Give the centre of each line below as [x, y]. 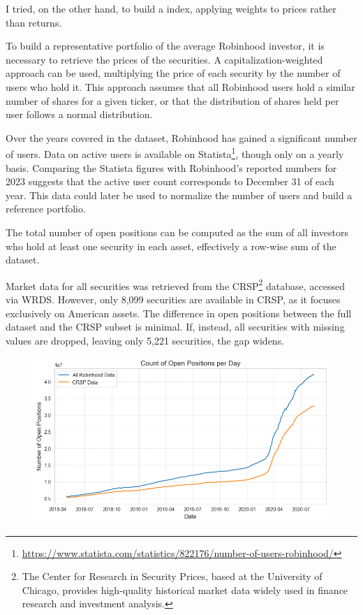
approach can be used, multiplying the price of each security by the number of [173, 73]
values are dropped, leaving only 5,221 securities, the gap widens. [145, 340]
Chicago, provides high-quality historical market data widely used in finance [185, 589]
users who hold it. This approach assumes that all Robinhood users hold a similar [180, 86]
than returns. [34, 22]
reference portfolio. [46, 209]
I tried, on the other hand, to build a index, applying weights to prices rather [171, 8]
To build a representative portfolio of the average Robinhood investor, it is [165, 46]
